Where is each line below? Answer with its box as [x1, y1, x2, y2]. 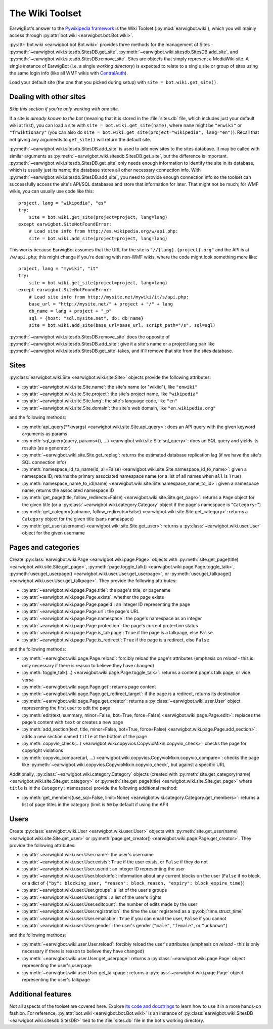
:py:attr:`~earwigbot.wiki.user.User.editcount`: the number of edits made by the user [22, 901, 198, 907]
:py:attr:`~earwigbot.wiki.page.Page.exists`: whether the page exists [22, 594, 164, 600]
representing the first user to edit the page [22, 705, 111, 711]
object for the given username [22, 530, 85, 536]
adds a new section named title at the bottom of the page [22, 733, 147, 739]
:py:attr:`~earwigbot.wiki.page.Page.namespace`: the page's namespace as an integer [22, 616, 202, 622]
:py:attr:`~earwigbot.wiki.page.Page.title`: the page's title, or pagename [22, 587, 171, 593]
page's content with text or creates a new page [22, 719, 123, 725]
